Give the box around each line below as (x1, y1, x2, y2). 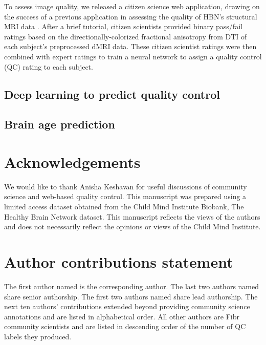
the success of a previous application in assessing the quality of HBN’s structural (4, 11, 257, 21)
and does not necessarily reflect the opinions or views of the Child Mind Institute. (4, 221, 261, 232)
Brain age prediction (4, 116, 115, 132)
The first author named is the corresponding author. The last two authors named (4, 281, 259, 291)
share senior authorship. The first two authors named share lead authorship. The (4, 291, 258, 301)
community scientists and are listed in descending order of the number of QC (4, 321, 246, 332)
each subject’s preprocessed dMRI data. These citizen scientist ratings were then (4, 41, 257, 52)
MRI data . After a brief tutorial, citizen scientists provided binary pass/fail (4, 21, 242, 32)
